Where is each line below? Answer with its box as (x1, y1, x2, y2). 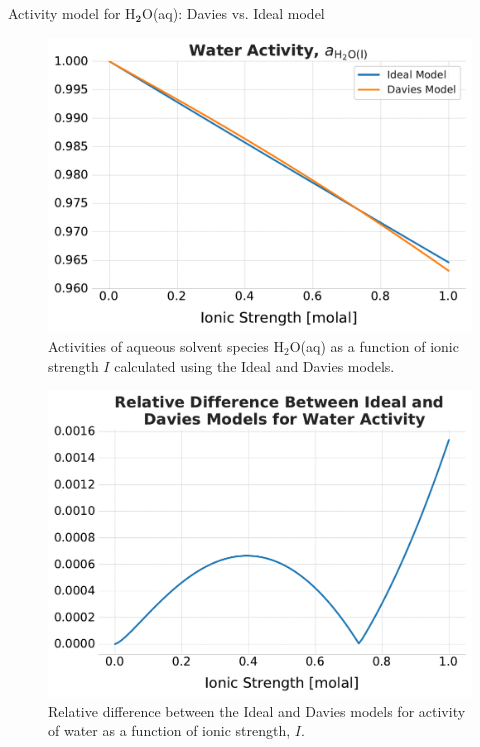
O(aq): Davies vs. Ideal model (142, 3, 325, 23)
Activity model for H (8, 3, 136, 23)
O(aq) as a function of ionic (289, 336, 459, 356)
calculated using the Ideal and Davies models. (114, 355, 395, 376)
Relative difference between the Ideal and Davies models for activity (48, 700, 466, 721)
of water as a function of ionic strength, (48, 720, 291, 741)
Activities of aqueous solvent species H (48, 336, 285, 356)
